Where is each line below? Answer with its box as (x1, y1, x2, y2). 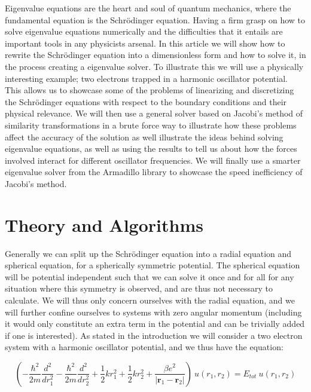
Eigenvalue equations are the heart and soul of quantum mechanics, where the (5, 2, 291, 14)
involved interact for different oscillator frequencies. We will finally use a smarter (5, 154, 301, 166)
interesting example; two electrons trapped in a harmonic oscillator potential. (5, 72, 288, 84)
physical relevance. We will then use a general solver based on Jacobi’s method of (5, 107, 303, 120)
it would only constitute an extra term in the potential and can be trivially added (5, 317, 305, 330)
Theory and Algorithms (5, 212, 203, 237)
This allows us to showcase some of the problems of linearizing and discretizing (5, 84, 294, 96)
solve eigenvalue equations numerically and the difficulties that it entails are (5, 25, 283, 38)
